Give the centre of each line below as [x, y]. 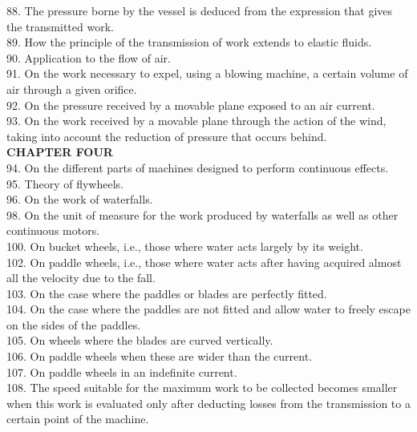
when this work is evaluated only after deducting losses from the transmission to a [208, 403]
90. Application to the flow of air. [89, 57]
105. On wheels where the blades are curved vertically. [140, 340]
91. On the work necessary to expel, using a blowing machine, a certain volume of [207, 73]
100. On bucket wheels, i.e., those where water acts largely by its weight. [185, 246]
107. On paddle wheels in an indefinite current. [122, 371]
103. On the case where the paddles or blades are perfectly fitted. [167, 293]
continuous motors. [53, 230]
